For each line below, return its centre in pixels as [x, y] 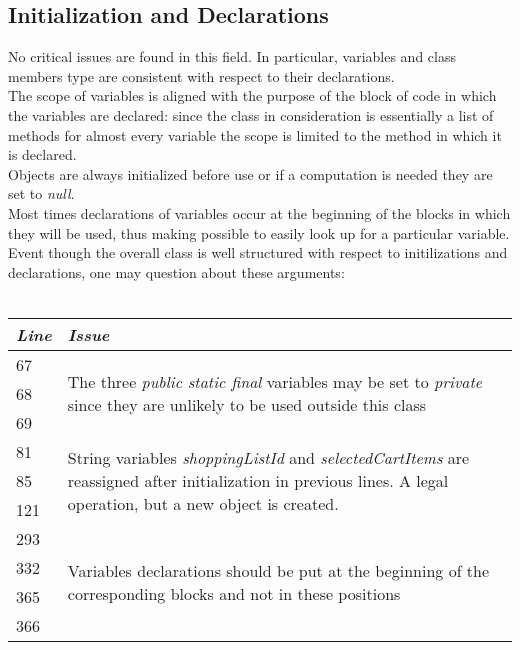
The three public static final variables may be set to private [275, 382]
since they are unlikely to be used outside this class [247, 405]
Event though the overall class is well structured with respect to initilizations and [258, 252]
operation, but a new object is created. [203, 503]
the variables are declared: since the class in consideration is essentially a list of [251, 114]
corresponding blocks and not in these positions [234, 593]
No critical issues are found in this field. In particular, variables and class [232, 56]
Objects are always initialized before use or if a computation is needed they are [250, 173]
